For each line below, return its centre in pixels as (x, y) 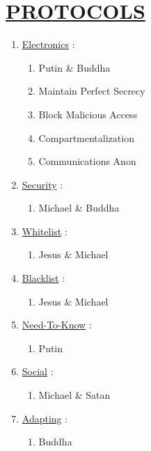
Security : (42, 184)
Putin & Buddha (74, 67)
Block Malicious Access (88, 114)
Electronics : (48, 44)
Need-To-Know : (57, 325)
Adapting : (45, 418)
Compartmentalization (86, 137)
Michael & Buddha (79, 208)
